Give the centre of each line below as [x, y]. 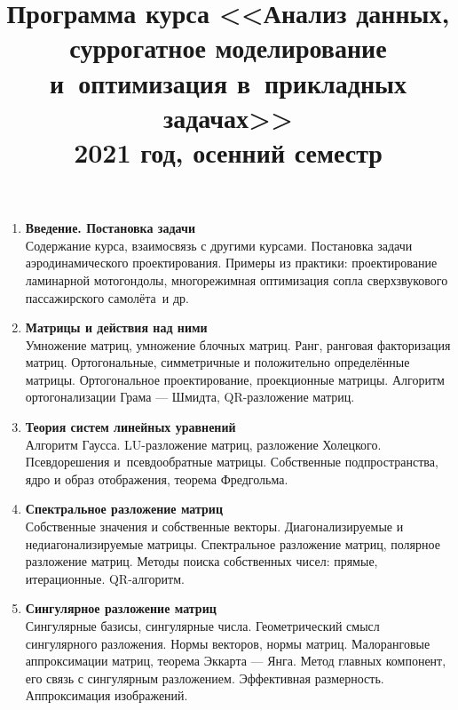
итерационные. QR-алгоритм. [105, 578]
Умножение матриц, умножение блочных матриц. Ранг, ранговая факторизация [238, 344]
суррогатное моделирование [228, 48]
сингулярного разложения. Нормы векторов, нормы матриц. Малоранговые [228, 643]
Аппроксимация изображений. [107, 695]
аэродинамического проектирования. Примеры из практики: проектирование [231, 263]
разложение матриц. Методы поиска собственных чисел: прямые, [201, 561]
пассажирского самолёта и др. [107, 297]
